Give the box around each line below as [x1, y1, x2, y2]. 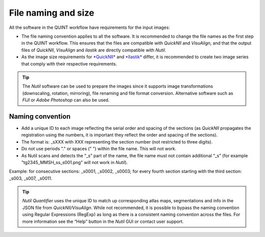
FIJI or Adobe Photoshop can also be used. [22, 97, 110, 103]
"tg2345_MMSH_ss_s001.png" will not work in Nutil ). [21, 159, 128, 165]
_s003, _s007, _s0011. [9, 175, 53, 181]
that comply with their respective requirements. [21, 61, 117, 67]
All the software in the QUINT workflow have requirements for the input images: [9, 24, 170, 30]
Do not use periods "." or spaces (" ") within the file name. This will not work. [21, 146, 177, 152]
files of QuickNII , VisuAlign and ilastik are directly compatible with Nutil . [21, 47, 166, 53]
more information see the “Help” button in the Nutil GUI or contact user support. [22, 218, 184, 224]
